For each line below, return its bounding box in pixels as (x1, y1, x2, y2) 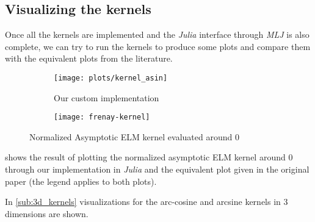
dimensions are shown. (5, 207, 89, 220)
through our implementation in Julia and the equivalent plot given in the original (5, 163, 310, 176)
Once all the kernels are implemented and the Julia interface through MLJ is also (5, 28, 310, 41)
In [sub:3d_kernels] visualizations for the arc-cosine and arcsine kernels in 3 (5, 195, 288, 208)
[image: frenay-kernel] (54, 113, 150, 122)
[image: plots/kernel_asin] (54, 73, 168, 82)
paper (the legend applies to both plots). (5, 174, 157, 187)
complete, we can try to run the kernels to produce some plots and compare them (5, 40, 311, 52)
